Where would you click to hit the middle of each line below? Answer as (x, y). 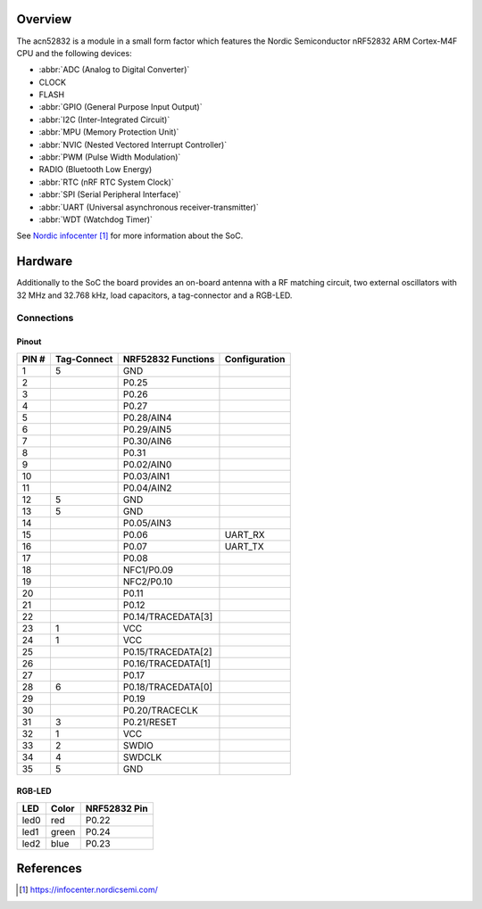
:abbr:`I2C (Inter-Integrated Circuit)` (104, 120)
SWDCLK (142, 756)
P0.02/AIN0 (147, 464)
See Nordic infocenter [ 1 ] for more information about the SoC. (130, 236)
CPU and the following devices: (75, 53)
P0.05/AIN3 (147, 523)
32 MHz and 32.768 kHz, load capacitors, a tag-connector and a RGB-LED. (154, 295)
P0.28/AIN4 (147, 417)
